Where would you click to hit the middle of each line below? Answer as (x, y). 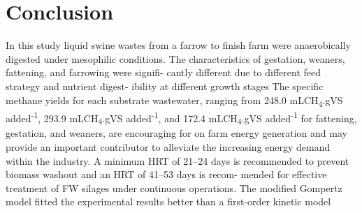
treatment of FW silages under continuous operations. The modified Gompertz (174, 188)
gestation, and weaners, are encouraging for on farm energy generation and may (176, 133)
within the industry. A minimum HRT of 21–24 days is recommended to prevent (178, 160)
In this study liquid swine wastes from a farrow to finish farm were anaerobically (178, 45)
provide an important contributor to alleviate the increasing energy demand (168, 147)
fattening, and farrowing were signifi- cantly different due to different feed (164, 72)
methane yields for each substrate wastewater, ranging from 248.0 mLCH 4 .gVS (174, 101)
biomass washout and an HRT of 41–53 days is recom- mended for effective (166, 174)
